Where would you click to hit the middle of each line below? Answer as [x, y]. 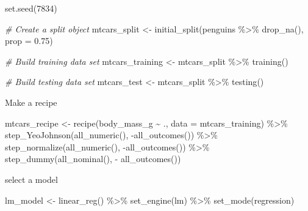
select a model [31, 179]
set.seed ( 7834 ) [31, 8]
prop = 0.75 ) [29, 41]
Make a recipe [31, 102]
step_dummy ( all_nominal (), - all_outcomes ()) [93, 159]
